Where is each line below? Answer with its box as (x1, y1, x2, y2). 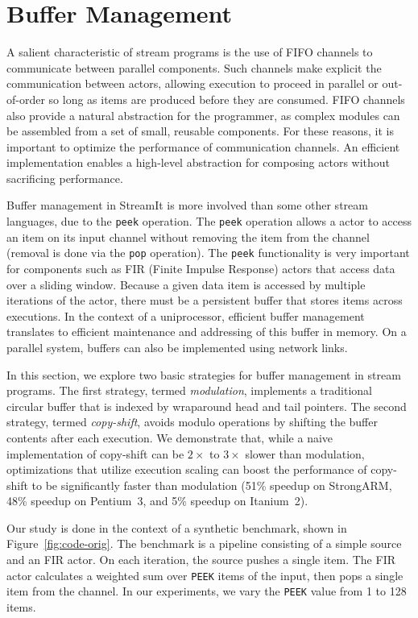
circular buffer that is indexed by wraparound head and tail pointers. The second (6, 397, 407, 414)
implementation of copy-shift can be (6, 445, 184, 462)
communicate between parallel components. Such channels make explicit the (6, 59, 382, 76)
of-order (6, 90, 45, 107)
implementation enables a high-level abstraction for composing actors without (6, 154, 391, 171)
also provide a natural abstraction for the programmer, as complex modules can (6, 106, 400, 123)
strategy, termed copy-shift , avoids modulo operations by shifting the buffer (6, 413, 378, 430)
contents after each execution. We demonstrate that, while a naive (6, 429, 333, 446)
